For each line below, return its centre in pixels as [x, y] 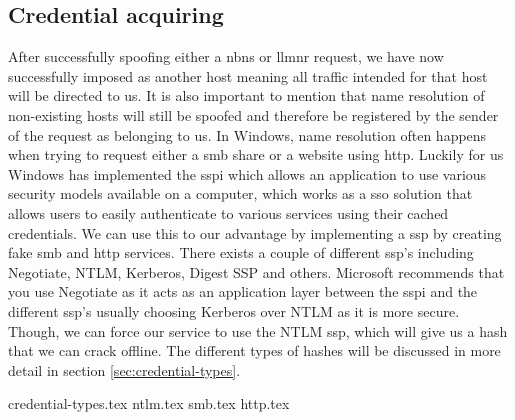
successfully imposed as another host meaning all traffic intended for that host [248, 75]
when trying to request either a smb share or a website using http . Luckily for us [256, 154]
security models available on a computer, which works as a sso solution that [240, 193]
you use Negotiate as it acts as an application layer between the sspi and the [243, 291]
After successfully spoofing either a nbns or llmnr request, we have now [226, 56]
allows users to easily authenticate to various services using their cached [228, 212]
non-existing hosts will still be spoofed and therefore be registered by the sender [253, 114]
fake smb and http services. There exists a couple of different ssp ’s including [241, 252]
